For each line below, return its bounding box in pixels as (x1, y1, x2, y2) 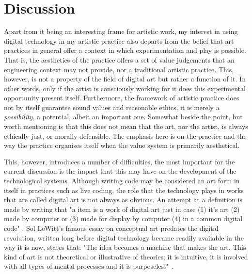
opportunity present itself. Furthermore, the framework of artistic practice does (4, 93, 239, 103)
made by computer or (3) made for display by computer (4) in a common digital (4, 213, 243, 224)
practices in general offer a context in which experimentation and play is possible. (4, 45, 246, 55)
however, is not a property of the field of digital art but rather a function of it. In (4, 74, 246, 84)
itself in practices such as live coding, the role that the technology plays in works (4, 185, 244, 195)
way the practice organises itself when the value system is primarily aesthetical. (4, 140, 240, 150)
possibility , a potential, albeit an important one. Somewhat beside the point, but (4, 112, 243, 122)
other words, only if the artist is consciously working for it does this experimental (4, 83, 246, 93)
